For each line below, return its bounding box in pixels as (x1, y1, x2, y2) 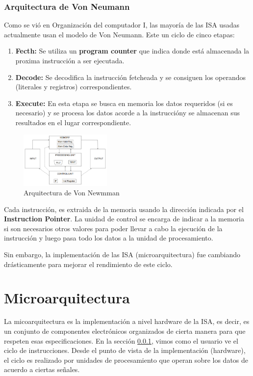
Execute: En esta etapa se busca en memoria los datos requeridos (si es (15, 98, 233, 108)
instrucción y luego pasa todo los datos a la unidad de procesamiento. (4, 233, 213, 243)
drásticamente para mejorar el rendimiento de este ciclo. (4, 259, 173, 269)
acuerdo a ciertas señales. (4, 364, 80, 375)
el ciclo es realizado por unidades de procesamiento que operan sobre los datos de (4, 354, 249, 365)
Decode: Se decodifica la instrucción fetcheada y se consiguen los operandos (15, 72, 246, 82)
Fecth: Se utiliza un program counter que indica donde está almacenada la (15, 46, 250, 56)
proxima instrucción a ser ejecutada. (15, 55, 125, 65)
